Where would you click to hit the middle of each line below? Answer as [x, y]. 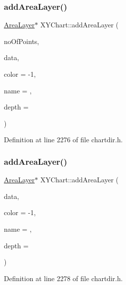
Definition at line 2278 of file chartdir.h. [63, 278]
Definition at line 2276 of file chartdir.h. [63, 140]
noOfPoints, [22, 41]
